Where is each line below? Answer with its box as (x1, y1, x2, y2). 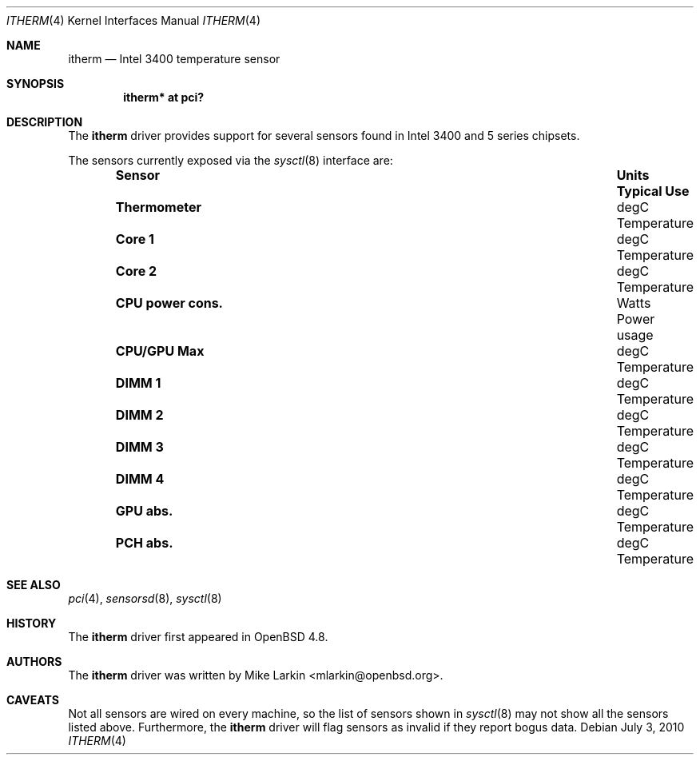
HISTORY (6, 616, 57, 630)
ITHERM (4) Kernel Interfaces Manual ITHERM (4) (6, 14, 261, 27)
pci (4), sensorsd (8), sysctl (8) (68, 592, 222, 605)
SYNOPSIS (6, 77, 65, 90)
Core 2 (115, 263, 157, 279)
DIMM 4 (115, 471, 165, 487)
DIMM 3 (115, 439, 164, 455)
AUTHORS (6, 655, 62, 668)
